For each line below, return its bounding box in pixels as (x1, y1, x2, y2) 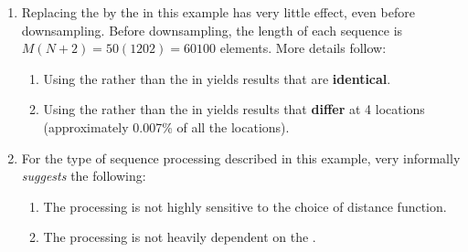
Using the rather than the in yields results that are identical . (43, 68, 391, 88)
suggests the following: (21, 166, 146, 185)
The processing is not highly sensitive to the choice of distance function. (43, 196, 447, 215)
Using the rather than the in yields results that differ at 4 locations (43, 100, 425, 119)
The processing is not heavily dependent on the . (43, 227, 316, 247)
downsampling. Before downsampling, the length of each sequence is (21, 20, 403, 39)
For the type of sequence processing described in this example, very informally (21, 148, 461, 167)
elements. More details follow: (219, 38, 387, 58)
